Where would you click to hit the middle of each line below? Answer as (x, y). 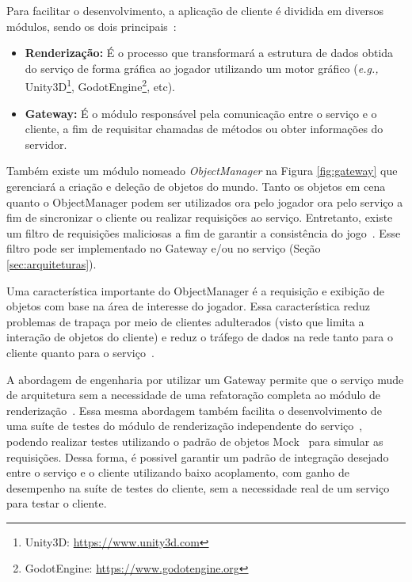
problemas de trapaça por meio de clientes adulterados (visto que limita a (185, 321)
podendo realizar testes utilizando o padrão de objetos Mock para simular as (195, 441)
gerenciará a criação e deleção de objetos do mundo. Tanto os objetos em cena (196, 186)
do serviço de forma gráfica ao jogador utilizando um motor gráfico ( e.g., (202, 68)
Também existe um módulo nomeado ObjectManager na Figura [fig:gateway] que (202, 171)
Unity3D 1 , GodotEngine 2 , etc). (100, 86)
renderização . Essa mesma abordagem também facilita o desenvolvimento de (194, 410)
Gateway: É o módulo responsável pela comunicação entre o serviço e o (201, 113)
